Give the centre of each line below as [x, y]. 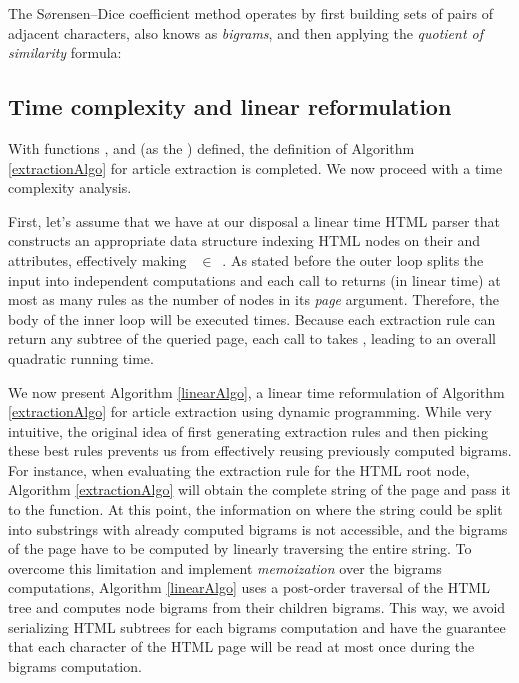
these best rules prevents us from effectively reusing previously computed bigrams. [260, 450]
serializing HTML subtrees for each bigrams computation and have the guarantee [257, 626]
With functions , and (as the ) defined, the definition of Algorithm [211, 147]
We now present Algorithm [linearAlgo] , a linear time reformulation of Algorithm [256, 391]
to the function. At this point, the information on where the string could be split [255, 509]
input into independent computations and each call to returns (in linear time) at [254, 279]
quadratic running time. [81, 357]
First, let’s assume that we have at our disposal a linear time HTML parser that [254, 220]
